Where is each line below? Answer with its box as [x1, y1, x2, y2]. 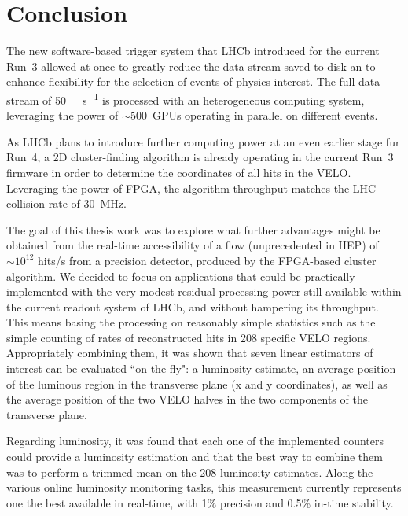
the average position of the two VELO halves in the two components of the [6, 391, 368, 407]
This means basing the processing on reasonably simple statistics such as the [6, 314, 376, 330]
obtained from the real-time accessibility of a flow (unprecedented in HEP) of [6, 237, 379, 253]
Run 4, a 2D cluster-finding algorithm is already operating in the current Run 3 [6, 149, 394, 165]
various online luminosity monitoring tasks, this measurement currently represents [6, 479, 402, 496]
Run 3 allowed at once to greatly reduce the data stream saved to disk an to [6, 57, 376, 74]
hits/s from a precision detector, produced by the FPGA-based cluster [38, 252, 377, 268]
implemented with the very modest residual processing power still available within [6, 283, 402, 300]
